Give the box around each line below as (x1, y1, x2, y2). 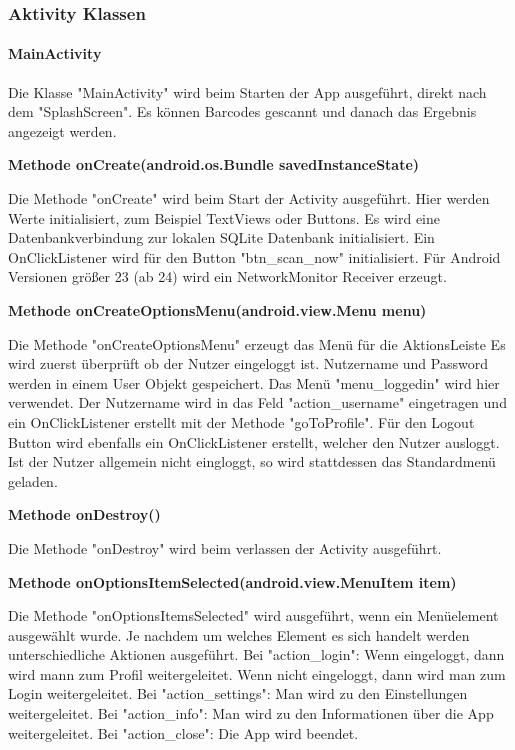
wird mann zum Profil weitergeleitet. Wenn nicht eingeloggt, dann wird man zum (8, 663, 506, 684)
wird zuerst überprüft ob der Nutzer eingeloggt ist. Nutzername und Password (8, 353, 488, 374)
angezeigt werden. (8, 120, 117, 141)
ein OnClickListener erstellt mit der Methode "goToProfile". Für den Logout (8, 411, 475, 432)
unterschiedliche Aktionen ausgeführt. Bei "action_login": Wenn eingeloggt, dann (8, 644, 505, 665)
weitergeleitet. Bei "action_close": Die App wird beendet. (8, 722, 359, 743)
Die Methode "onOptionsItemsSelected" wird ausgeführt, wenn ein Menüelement (8, 605, 499, 626)
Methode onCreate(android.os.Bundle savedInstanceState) (8, 154, 420, 175)
